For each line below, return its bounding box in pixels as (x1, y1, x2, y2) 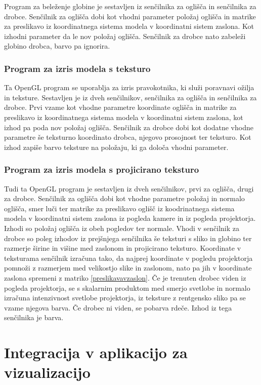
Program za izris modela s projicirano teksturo (4, 163, 199, 176)
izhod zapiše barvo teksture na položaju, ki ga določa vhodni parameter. (4, 141, 229, 152)
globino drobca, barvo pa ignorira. (4, 41, 110, 51)
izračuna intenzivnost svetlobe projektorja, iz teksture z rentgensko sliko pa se (4, 292, 246, 303)
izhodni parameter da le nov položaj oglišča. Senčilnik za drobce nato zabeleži (4, 30, 246, 41)
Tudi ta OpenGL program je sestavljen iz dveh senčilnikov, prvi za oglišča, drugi (4, 183, 254, 194)
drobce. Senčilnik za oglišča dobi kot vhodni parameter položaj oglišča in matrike (4, 11, 256, 21)
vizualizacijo (4, 362, 91, 382)
